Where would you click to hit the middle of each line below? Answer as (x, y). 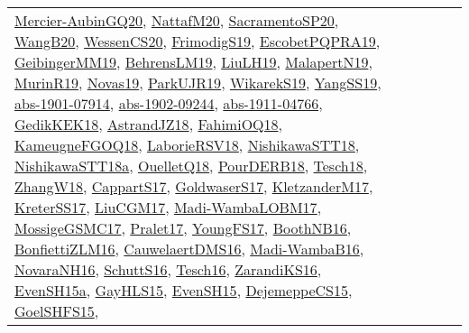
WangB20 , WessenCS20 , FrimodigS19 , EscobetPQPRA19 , (198, 41)
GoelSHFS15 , (57, 311)
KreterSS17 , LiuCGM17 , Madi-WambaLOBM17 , (168, 207)
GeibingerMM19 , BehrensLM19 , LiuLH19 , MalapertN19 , (193, 62)
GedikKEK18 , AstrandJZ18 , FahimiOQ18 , (148, 124)
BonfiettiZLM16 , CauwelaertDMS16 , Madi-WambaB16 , (189, 249)
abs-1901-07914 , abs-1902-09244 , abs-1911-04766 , (169, 103)
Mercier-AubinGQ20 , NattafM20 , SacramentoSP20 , (177, 20)
